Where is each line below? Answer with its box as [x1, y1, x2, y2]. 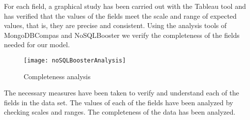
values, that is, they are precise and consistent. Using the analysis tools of [4, 20, 227, 30]
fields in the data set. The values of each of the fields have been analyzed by [4, 97, 233, 107]
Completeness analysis [24, 71, 91, 81]
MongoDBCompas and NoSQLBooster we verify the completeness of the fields [4, 30, 240, 40]
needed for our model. [4, 39, 70, 50]
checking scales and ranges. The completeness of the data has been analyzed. [4, 107, 236, 117]
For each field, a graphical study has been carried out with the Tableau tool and [4, 1, 246, 11]
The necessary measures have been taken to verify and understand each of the [4, 88, 239, 98]
